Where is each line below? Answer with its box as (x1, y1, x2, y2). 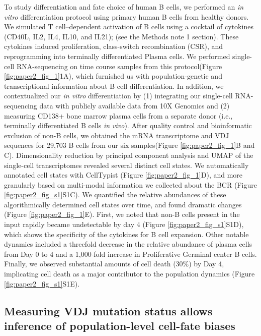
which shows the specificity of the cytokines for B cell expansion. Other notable (4, 229, 249, 239)
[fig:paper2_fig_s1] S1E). (4, 278, 80, 289)
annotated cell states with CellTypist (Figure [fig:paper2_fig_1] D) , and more (4, 170, 243, 180)
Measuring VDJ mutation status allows (4, 303, 213, 318)
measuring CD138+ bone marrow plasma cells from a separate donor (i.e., (4, 110, 233, 121)
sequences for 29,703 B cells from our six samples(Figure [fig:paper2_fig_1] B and (4, 140, 255, 150)
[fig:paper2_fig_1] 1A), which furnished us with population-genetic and (4, 71, 222, 81)
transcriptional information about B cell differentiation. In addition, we (4, 80, 224, 91)
